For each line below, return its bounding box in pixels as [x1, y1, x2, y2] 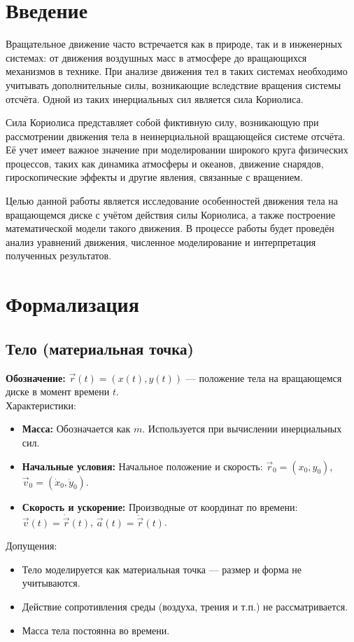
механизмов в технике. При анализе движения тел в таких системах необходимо [6, 64, 348, 78]
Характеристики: [6, 397, 76, 412]
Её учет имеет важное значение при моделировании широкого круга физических [6, 142, 348, 157]
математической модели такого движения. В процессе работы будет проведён [6, 221, 334, 235]
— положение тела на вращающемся [185, 370, 342, 385]
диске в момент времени [6, 384, 110, 399]
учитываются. [22, 575, 80, 590]
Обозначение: [6, 370, 66, 385]
